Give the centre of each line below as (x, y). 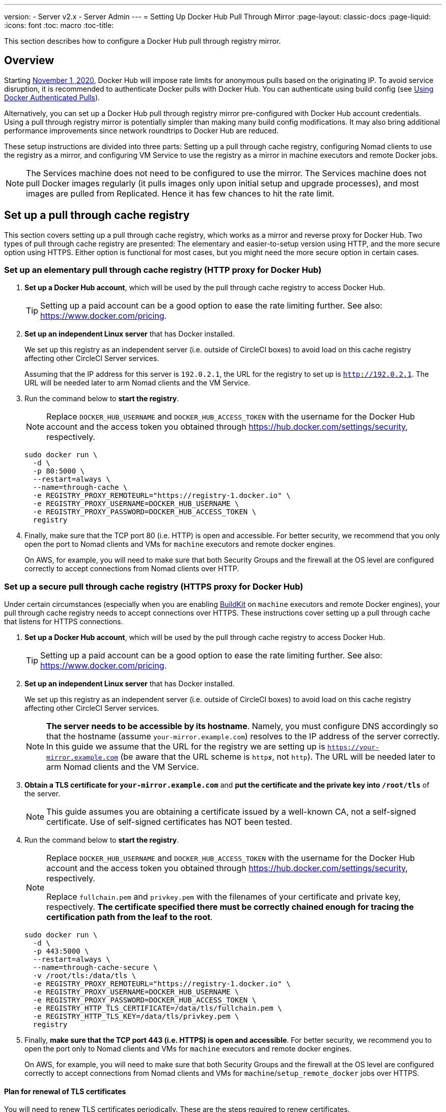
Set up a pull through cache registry (97, 215)
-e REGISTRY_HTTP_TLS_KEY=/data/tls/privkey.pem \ (136, 1017)
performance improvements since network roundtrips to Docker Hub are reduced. (142, 130)
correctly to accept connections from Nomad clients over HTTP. (132, 569)
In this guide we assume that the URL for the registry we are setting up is (186, 747)
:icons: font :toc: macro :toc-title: (59, 25)
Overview (29, 61)
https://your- (353, 747)
